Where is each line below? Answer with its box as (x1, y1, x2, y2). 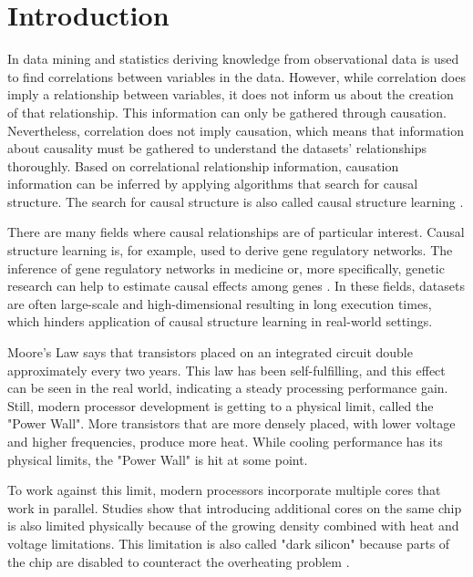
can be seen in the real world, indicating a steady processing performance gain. (7, 378, 448, 397)
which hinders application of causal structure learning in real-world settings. (7, 312, 433, 331)
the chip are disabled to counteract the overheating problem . (7, 551, 350, 571)
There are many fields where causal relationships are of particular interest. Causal (7, 222, 465, 242)
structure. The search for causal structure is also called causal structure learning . (7, 191, 464, 211)
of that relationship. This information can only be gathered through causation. (7, 102, 447, 121)
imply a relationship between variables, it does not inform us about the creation (7, 85, 454, 104)
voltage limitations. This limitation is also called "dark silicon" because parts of (7, 533, 450, 552)
